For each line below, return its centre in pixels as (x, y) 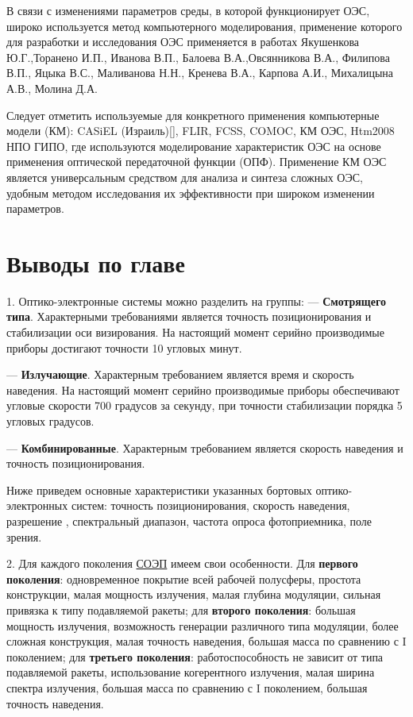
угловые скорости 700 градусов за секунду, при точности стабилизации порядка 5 (205, 405)
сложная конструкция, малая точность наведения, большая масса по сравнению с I (206, 641)
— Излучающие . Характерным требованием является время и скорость (180, 374)
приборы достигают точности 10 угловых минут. (124, 347)
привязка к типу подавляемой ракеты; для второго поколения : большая (181, 609)
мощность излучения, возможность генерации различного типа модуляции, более (203, 625)
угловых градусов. (50, 421)
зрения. (24, 536)
